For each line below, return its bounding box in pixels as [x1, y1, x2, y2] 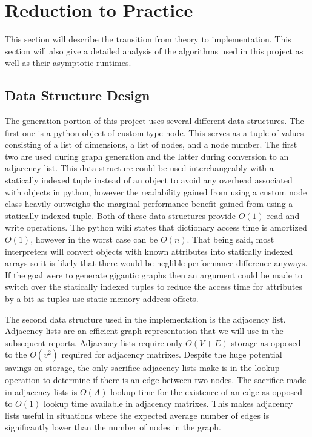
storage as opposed [231, 336, 301, 349]
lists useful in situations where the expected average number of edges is [5, 409, 270, 421]
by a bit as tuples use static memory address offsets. [5, 292, 199, 305]
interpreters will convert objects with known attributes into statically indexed [5, 245, 293, 257]
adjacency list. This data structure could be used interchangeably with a [5, 162, 274, 174]
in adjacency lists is [5, 385, 78, 398]
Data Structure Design [5, 86, 150, 105]
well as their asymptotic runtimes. [5, 56, 131, 69]
